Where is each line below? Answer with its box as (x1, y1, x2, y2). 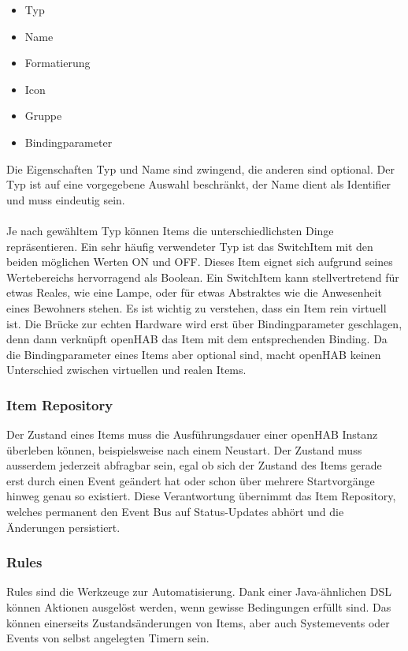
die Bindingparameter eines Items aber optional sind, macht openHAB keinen (6, 346, 381, 362)
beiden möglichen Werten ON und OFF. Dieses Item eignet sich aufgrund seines (6, 253, 393, 270)
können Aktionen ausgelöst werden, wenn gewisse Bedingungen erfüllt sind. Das (6, 599, 391, 615)
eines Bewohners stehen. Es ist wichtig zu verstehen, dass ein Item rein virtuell (6, 299, 387, 316)
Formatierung (24, 54, 91, 71)
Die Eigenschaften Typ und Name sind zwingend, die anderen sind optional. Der (6, 160, 395, 177)
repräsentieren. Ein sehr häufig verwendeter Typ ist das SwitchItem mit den (6, 238, 373, 254)
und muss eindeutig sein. (6, 191, 125, 208)
